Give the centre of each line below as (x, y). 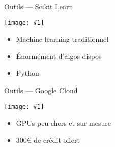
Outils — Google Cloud (41, 90)
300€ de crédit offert (48, 140)
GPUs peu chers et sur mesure (63, 123)
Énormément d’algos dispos (59, 56)
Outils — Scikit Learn (39, 6)
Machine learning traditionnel (62, 39)
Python (27, 73)
